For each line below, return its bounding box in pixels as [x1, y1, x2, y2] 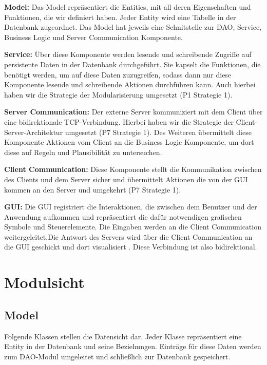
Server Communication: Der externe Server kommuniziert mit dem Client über [4, 106, 263, 117]
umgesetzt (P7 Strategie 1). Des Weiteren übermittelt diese [65, 126, 252, 137]
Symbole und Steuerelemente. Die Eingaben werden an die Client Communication [4, 221, 261, 232]
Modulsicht [4, 272, 85, 293]
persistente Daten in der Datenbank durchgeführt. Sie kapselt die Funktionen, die [4, 59, 261, 69]
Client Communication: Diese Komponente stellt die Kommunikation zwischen [4, 164, 262, 175]
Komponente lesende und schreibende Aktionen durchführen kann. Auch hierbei [4, 79, 256, 90]
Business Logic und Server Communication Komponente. [4, 31, 183, 42]
